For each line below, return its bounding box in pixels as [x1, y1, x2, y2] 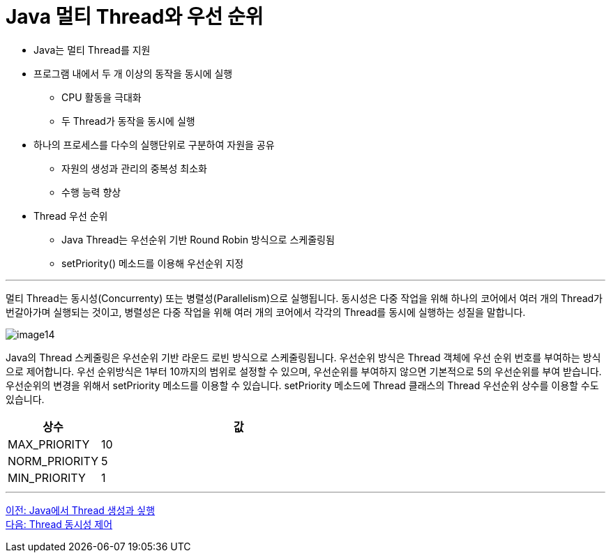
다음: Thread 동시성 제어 [6, 518, 113, 530]
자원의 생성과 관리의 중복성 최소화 [61, 162, 207, 174]
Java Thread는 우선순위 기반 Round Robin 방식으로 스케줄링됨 [61, 233, 335, 246]
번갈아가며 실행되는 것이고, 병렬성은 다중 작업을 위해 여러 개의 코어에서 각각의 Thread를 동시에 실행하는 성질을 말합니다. [6, 306, 526, 318]
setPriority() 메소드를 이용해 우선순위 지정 [61, 257, 244, 269]
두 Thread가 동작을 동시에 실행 [61, 114, 195, 127]
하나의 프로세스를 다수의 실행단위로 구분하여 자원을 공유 [33, 138, 275, 151]
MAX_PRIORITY [8, 437, 90, 451]
